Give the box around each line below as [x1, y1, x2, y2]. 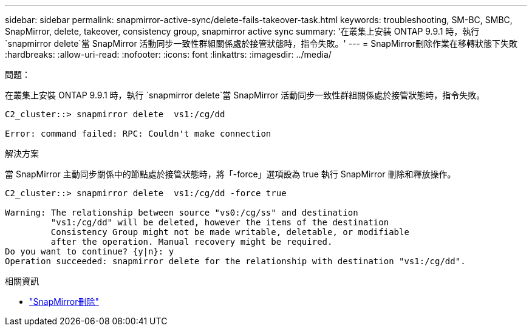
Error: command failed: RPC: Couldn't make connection [5, 129, 271, 138]
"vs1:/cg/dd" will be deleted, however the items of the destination [50, 217, 389, 227]
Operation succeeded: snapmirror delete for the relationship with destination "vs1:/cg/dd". [5, 256, 466, 266]
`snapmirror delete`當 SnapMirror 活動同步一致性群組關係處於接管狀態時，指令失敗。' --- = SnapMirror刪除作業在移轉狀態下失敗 [5, 38, 518, 49]
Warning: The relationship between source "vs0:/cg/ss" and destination [5, 208, 358, 217]
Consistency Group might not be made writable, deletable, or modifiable [50, 227, 409, 237]
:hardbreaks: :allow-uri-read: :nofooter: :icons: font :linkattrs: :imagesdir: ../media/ [5, 49, 332, 60]
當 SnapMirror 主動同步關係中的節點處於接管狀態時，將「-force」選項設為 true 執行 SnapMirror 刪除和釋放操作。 [5, 169, 456, 179]
